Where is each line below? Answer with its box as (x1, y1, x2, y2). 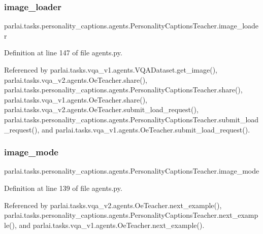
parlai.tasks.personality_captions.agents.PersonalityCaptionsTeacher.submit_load (4, 114, 259, 124)
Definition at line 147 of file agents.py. (4, 47, 122, 58)
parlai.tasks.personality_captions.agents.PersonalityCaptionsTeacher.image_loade (4, 20, 259, 31)
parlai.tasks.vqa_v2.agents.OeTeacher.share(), (4, 74, 148, 85)
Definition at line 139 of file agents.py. (4, 182, 122, 193)
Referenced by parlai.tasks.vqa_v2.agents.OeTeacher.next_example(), (4, 199, 222, 210)
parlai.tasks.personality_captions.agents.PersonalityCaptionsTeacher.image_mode (4, 165, 259, 176)
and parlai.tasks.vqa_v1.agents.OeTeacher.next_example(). (19, 219, 205, 230)
